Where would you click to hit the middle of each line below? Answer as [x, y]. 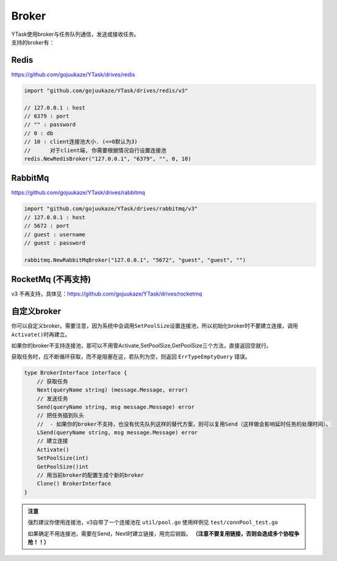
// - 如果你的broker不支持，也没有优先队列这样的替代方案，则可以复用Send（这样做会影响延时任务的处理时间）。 [184, 424]
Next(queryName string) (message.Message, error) [112, 390]
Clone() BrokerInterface [74, 484]
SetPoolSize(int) [63, 458]
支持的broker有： [33, 42]
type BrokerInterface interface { [76, 373]
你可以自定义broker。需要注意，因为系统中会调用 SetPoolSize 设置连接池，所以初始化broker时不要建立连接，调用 [155, 326]
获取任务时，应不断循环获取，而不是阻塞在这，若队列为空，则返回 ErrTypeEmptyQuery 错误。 [131, 357]
